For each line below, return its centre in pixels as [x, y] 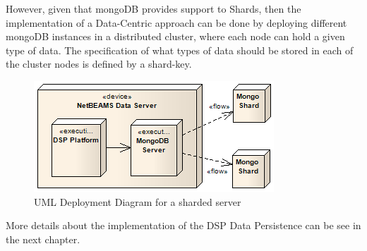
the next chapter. [43, 239]
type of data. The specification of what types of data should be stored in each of [180, 50]
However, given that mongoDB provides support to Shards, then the [154, 8]
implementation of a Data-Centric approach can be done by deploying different [176, 22]
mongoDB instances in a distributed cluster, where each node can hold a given [175, 36]
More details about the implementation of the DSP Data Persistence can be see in [183, 225]
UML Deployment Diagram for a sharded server [138, 201]
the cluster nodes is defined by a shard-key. [99, 64]
